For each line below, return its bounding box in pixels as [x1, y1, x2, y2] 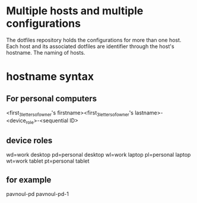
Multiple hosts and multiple [6, 4, 144, 18]
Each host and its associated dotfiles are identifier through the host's [6, 43, 174, 50]
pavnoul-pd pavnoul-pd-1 [6, 191, 69, 198]
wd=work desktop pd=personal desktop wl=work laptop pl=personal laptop [6, 151, 191, 158]
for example [6, 175, 52, 185]
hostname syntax [6, 70, 94, 84]
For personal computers [6, 93, 97, 103]
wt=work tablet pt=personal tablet [6, 157, 90, 164]
